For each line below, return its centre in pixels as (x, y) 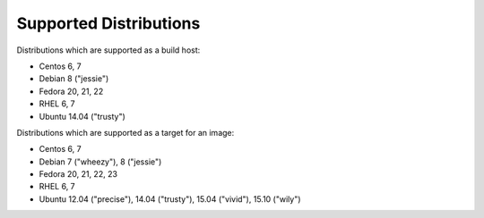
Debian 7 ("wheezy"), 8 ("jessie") (100, 162)
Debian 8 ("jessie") (74, 79)
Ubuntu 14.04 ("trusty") (82, 116)
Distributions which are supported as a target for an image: (125, 132)
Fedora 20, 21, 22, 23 (78, 174)
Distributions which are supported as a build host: (108, 50)
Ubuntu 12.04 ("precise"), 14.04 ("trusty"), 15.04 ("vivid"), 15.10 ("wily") (170, 199)
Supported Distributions (108, 23)
